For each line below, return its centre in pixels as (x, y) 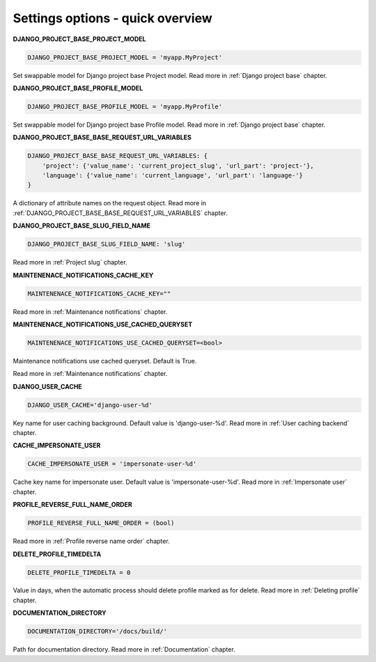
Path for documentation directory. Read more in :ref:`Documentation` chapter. (124, 649)
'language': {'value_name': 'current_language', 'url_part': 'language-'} (172, 175)
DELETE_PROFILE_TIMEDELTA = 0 (79, 572)
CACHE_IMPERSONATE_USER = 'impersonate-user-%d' (112, 464)
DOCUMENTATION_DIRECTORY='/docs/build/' (97, 631)
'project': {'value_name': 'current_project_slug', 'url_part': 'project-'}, (178, 166)
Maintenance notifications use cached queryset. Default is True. (105, 361)
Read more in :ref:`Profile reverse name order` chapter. (91, 541)
